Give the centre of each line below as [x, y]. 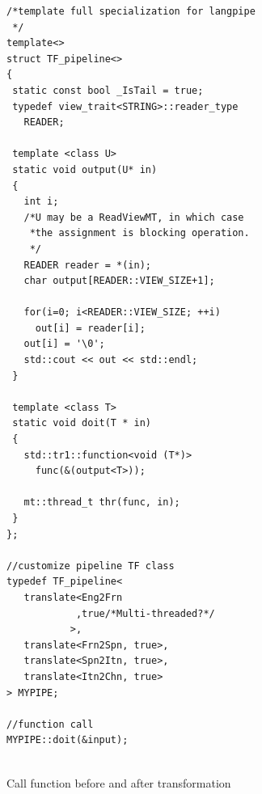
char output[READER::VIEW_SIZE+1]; [119, 281]
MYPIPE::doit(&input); [68, 740]
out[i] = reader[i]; [90, 328]
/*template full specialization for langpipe [131, 11]
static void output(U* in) [85, 169]
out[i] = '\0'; [64, 344]
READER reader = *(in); [87, 265]
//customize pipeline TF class [91, 566]
